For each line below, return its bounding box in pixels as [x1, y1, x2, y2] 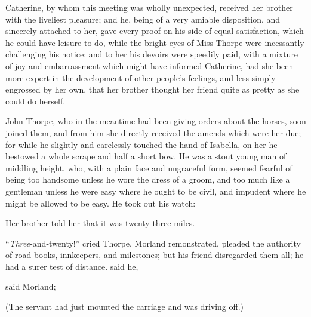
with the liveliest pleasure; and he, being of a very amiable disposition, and [5, 13, 281, 25]
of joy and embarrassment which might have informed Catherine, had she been [5, 59, 294, 72]
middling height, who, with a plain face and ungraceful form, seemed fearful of [5, 161, 292, 174]
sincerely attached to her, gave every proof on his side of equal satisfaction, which [5, 24, 304, 37]
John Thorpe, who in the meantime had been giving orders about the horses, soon [5, 115, 306, 127]
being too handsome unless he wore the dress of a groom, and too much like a [5, 173, 290, 186]
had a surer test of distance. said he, [5, 260, 138, 272]
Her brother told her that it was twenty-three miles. [5, 217, 195, 229]
